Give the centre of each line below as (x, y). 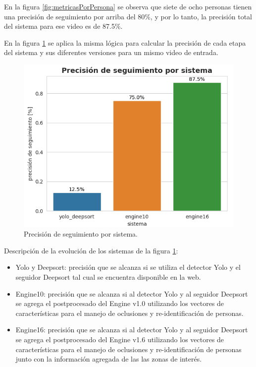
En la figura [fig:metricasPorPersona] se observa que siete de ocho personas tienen (128, 6)
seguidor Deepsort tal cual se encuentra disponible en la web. (108, 277)
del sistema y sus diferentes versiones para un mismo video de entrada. (111, 52)
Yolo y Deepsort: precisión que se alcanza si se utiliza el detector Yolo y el (128, 267)
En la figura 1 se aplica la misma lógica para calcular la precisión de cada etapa (125, 42)
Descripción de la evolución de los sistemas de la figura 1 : (91, 250)
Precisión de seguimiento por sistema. (81, 234)
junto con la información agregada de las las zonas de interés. (109, 359)
